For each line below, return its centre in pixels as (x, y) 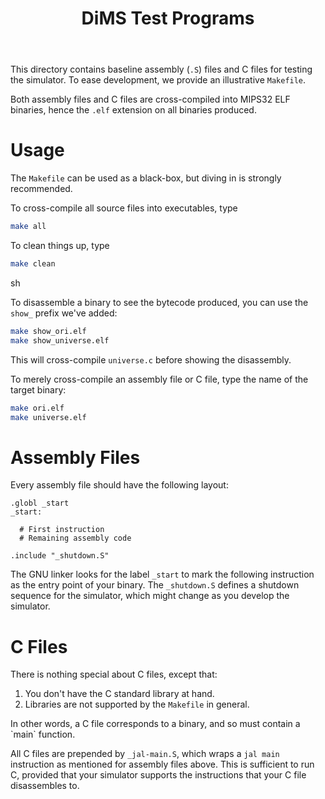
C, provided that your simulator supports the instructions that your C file (158, 775)
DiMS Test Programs (168, 18)
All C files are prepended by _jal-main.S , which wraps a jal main (145, 754)
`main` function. (43, 734)
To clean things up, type (60, 245)
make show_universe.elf (60, 340)
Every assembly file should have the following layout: (119, 485)
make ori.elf (37, 408)
